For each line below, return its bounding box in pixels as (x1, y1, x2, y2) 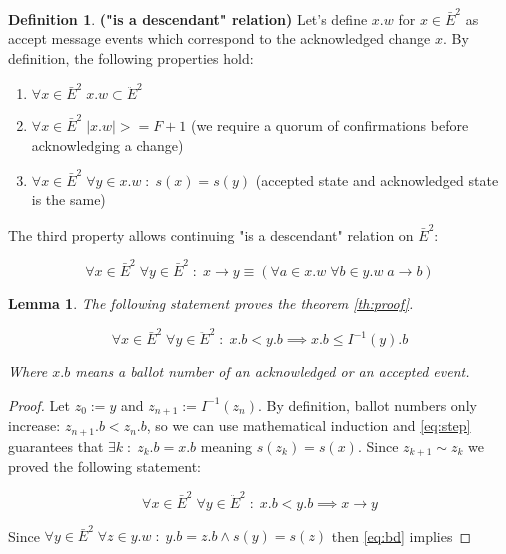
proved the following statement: (8, 456, 202, 477)
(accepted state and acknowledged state (255, 169, 499, 190)
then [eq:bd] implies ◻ (331, 525, 472, 546)
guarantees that (8, 435, 104, 456)
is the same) (31, 189, 106, 210)
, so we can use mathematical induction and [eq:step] (146, 415, 471, 436)
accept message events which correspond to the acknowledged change (8, 28, 431, 49)
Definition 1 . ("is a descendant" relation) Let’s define (8, 8, 368, 29)
